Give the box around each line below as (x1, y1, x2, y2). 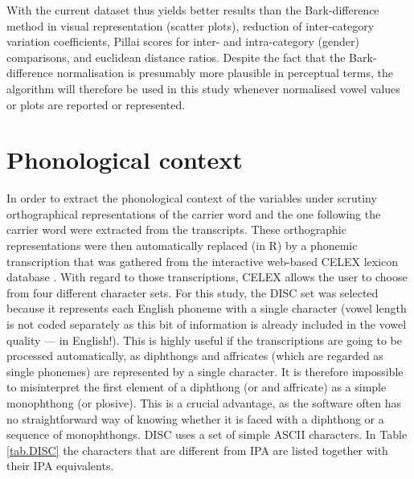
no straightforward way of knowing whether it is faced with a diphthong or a (6, 410, 384, 427)
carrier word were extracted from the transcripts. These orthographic (6, 221, 346, 238)
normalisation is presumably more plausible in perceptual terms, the (56, 64, 393, 81)
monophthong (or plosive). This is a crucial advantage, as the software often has (6, 395, 401, 411)
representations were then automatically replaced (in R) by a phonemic (6, 237, 358, 254)
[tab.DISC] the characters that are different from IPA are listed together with (6, 441, 388, 458)
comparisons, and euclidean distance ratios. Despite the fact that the (6, 48, 346, 65)
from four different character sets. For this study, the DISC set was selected (6, 284, 379, 301)
